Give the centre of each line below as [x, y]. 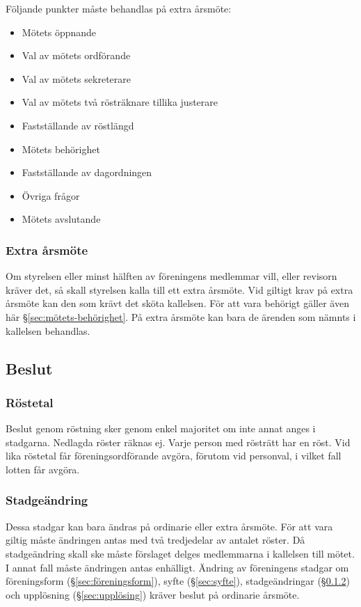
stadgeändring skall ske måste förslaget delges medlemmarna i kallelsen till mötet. [180, 553]
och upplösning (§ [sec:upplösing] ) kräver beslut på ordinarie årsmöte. [153, 594]
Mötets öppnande [59, 32]
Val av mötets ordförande [76, 55]
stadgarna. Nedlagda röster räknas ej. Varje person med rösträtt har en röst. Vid [178, 442]
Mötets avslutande [61, 219]
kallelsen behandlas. [48, 330]
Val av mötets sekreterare [76, 78]
